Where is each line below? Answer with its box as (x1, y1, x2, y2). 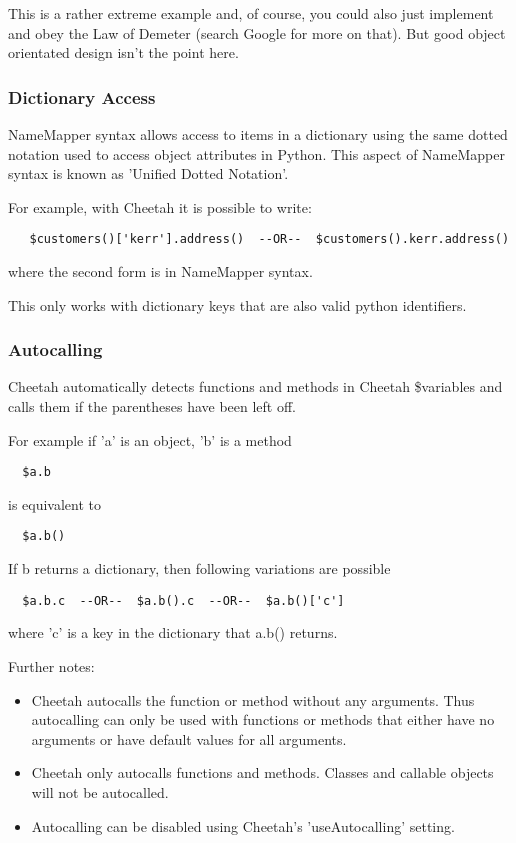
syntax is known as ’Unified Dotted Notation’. (8, 163, 289, 184)
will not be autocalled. (31, 781, 169, 802)
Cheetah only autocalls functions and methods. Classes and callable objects (31, 762, 494, 783)
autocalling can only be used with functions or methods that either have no (31, 709, 495, 730)
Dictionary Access (8, 84, 156, 109)
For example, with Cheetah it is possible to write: (8, 196, 312, 217)
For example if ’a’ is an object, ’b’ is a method (8, 429, 292, 450)
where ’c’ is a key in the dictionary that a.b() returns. (8, 622, 338, 643)
